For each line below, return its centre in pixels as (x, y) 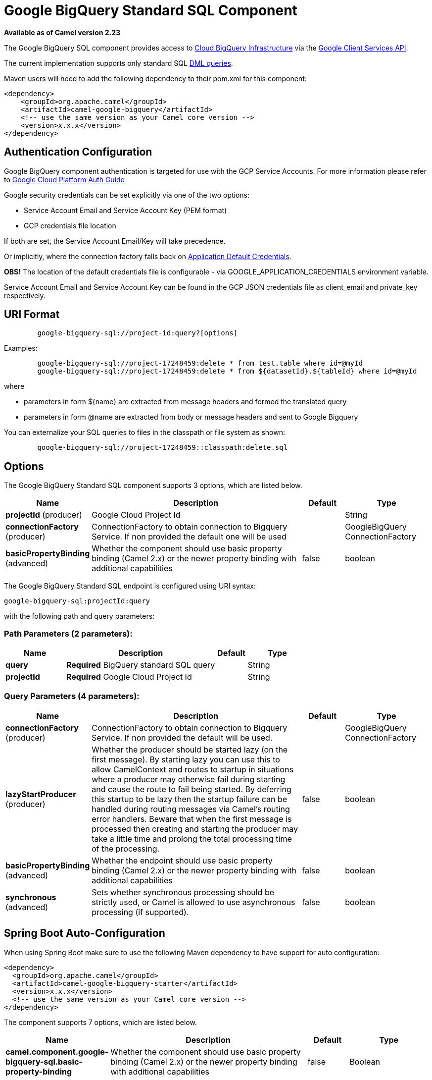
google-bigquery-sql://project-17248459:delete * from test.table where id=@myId (200, 363)
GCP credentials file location (70, 225)
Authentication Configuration (78, 152)
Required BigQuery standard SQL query (141, 665)
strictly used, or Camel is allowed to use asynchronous (193, 902)
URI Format (32, 315)
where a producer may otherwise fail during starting (189, 779)
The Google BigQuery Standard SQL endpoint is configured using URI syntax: (130, 586)
